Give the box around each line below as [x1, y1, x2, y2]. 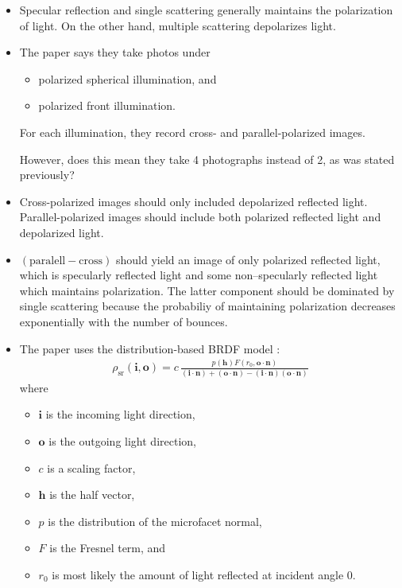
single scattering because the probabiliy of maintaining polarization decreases [19, 298, 396, 314]
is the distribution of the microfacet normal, [48, 512, 262, 529]
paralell [29, 255, 66, 267]
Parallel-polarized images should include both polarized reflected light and [19, 208, 381, 225]
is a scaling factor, [47, 459, 136, 476]
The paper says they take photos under [19, 44, 211, 60]
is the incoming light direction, [45, 406, 195, 423]
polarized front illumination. [38, 97, 176, 114]
